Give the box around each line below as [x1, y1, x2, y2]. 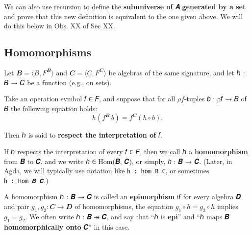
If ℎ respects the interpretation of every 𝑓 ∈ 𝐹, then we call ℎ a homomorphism [4, 146, 248, 156]
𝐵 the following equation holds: [4, 103, 98, 113]
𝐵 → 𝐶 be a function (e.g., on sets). [4, 77, 112, 87]
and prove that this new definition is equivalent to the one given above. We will [4, 11, 243, 21]
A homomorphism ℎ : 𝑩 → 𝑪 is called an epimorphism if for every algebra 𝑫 [4, 191, 241, 202]
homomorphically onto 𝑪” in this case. [4, 221, 130, 232]
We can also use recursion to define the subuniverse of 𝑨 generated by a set [4, 1, 246, 11]
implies [217, 201, 238, 211]
